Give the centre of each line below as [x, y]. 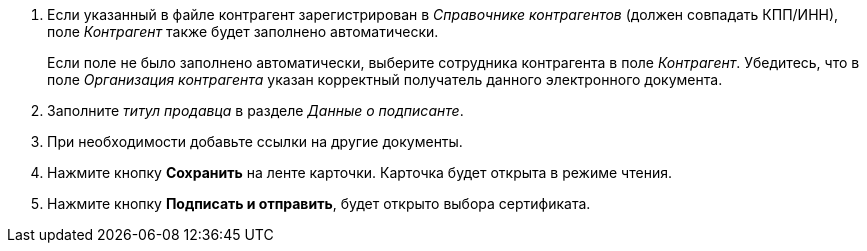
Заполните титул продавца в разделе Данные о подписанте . [255, 110]
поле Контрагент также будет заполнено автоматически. [243, 31]
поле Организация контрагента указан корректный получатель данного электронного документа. [385, 79]
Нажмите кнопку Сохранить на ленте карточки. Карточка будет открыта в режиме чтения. [359, 172]
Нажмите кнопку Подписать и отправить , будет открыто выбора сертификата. [319, 203]
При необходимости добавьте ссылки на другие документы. [255, 141]
